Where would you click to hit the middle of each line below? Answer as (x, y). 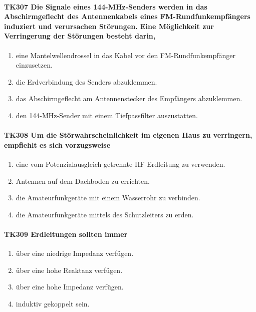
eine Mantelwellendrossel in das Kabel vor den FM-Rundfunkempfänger (126, 55)
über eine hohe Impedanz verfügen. (70, 287)
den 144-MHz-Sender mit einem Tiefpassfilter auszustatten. (107, 115)
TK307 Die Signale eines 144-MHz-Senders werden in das (106, 6)
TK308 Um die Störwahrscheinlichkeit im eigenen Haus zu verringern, (128, 135)
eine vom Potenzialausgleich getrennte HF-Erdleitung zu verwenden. (120, 164)
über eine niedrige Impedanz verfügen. (75, 253)
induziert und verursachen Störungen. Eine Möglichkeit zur (109, 26)
